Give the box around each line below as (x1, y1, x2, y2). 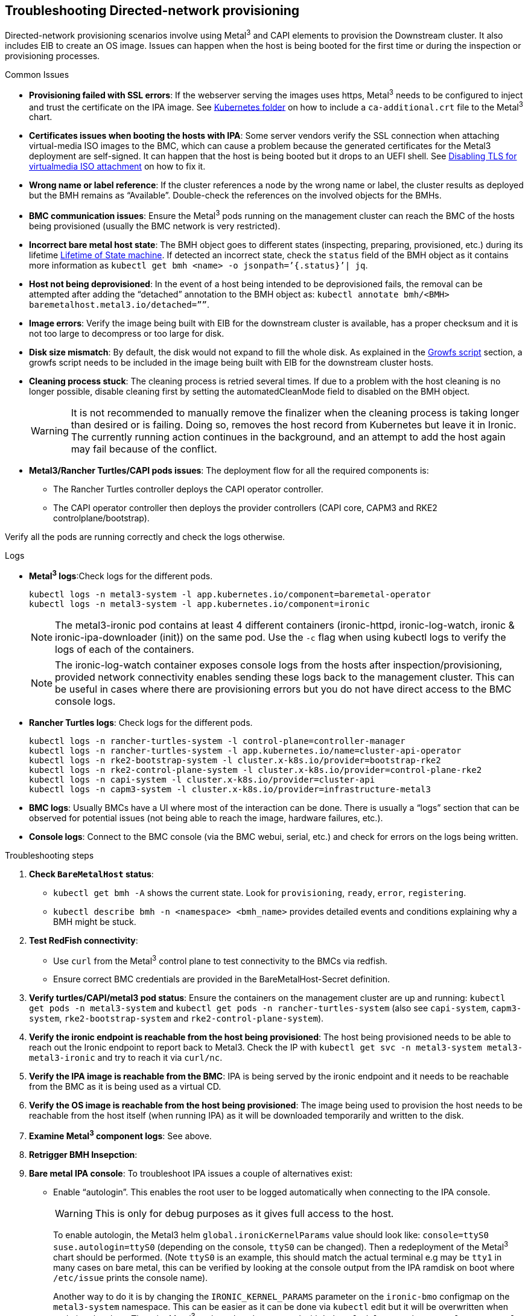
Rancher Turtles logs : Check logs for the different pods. (29, 717, 253, 728)
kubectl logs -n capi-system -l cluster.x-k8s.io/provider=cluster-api (29, 774, 375, 784)
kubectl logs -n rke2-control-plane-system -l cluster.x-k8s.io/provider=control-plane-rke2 (29, 764, 482, 775)
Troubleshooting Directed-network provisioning (5, 3, 300, 18)
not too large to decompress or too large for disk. (29, 328, 224, 339)
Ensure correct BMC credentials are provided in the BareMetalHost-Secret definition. (53, 974, 390, 985)
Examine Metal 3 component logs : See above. (29, 1129, 212, 1142)
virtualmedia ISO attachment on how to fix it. (29, 161, 206, 172)
